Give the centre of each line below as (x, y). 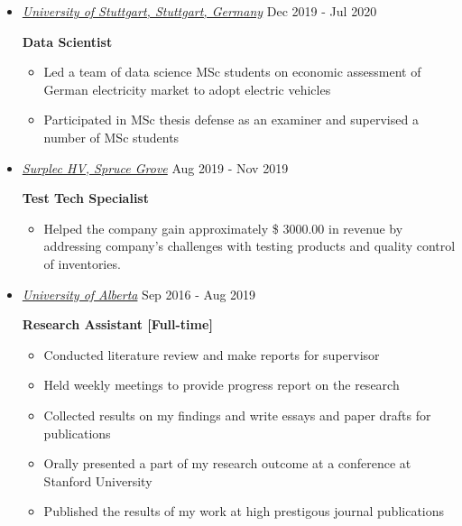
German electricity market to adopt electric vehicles (187, 89)
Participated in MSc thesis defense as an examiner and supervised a (231, 120)
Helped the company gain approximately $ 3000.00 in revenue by (223, 228)
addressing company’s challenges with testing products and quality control (249, 246)
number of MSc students (111, 137)
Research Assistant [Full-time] (117, 324)
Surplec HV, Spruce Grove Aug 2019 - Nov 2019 (155, 167)
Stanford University (98, 480)
